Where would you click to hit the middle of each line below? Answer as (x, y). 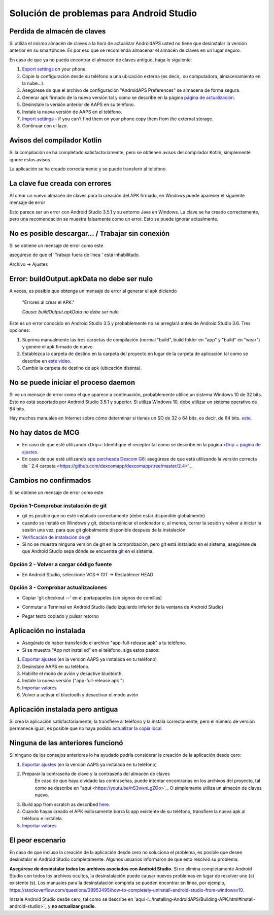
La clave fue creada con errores (60, 183)
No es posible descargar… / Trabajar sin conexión (90, 233)
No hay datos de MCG (44, 433)
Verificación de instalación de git (56, 537)
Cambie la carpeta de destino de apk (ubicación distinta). (82, 368)
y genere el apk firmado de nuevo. (58, 347)
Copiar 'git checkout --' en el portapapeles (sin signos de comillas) (92, 597)
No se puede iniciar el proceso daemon (72, 383)
